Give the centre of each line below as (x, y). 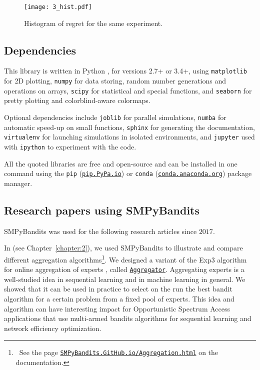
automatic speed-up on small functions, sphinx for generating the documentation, (129, 127)
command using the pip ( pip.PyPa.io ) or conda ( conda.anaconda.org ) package (128, 173)
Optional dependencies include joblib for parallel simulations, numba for (115, 117)
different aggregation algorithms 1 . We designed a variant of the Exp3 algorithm (125, 258)
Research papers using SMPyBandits (102, 210)
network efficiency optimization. (53, 328)
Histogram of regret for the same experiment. (93, 23)
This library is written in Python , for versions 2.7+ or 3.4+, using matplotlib (125, 71)
